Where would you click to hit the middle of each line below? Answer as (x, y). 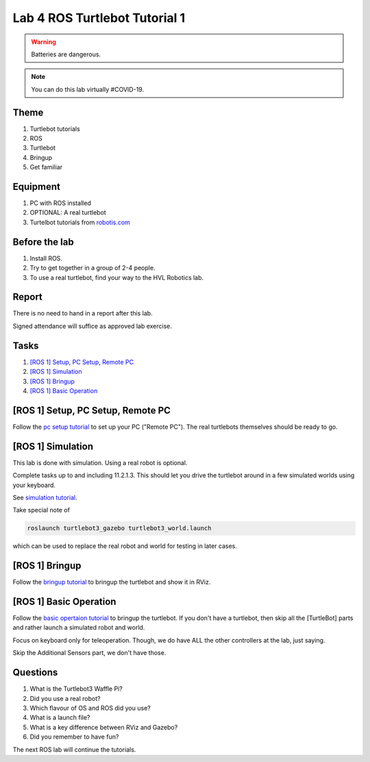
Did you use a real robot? (65, 698)
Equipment (37, 187)
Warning (44, 42)
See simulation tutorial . (45, 497)
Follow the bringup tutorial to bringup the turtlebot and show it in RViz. (112, 582)
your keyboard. (34, 485)
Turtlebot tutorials (55, 129)
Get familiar (46, 167)
